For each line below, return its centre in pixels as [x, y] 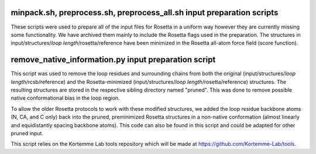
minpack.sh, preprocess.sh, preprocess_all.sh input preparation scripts [145, 13]
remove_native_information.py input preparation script [113, 60]
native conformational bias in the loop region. [65, 98]
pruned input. [27, 133]
